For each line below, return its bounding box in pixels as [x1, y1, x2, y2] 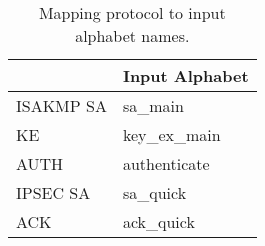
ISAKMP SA [16, 94, 107, 117]
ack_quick [122, 210, 195, 233]
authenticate [122, 152, 210, 175]
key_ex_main [122, 123, 221, 146]
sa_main [122, 94, 184, 117]
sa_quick [122, 181, 187, 204]
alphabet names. [75, 24, 190, 47]
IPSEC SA [16, 181, 91, 204]
